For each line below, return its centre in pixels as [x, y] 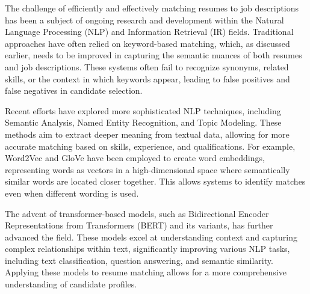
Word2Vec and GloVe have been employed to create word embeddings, [135, 158]
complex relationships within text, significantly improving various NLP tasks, [147, 249]
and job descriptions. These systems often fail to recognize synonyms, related [147, 66]
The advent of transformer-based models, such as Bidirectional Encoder [137, 213]
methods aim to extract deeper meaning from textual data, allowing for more [147, 134]
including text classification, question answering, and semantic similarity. [139, 260]
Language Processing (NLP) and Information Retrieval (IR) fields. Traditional [149, 32]
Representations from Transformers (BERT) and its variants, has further [139, 225]
